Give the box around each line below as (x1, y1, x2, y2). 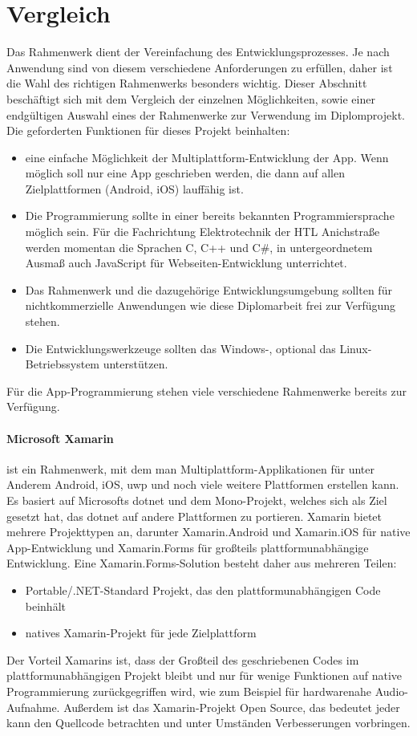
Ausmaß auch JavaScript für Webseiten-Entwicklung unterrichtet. (25, 254, 347, 271)
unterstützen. (103, 356, 168, 372)
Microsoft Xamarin (6, 429, 114, 446)
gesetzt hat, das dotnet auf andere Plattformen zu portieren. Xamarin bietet (6, 507, 383, 524)
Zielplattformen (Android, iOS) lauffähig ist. (25, 180, 244, 197)
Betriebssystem (25, 356, 100, 372)
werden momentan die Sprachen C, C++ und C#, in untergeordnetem (25, 238, 373, 255)
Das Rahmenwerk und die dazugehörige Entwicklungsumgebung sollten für (25, 281, 392, 298)
